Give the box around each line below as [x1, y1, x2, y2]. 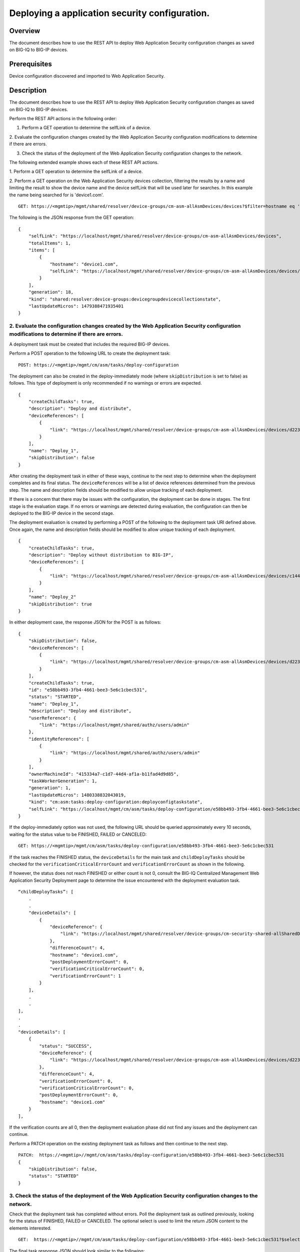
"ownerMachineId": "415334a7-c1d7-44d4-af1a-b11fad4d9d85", [28, 771, 179, 777]
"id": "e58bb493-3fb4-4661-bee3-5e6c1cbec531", [28, 687, 147, 693]
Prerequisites [9, 60, 52, 69]
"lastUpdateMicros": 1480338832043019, [28, 792, 126, 798]
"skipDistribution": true [28, 601, 92, 607]
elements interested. [9, 1225, 52, 1231]
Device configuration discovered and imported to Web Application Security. [9, 73, 165, 79]
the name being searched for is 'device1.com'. [9, 192, 104, 198]
